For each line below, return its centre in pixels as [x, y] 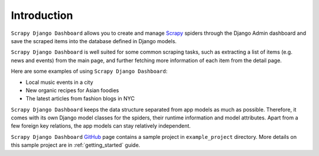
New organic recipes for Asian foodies [72, 90]
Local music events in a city [60, 82]
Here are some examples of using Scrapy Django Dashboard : [89, 71]
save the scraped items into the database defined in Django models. [94, 41]
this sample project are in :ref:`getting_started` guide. [76, 145]
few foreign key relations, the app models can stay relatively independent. [101, 126]
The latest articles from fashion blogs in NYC [80, 99]
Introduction [42, 15]
